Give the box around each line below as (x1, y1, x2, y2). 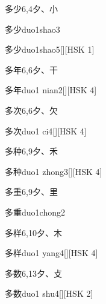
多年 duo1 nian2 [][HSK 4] (5, 84, 97, 96)
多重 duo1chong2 (5, 205, 65, 218)
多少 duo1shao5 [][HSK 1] (5, 43, 95, 56)
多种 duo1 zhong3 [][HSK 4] (5, 165, 102, 177)
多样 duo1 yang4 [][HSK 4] (5, 246, 98, 259)
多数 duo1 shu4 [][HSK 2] (5, 287, 93, 300)
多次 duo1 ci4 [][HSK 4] (5, 124, 87, 137)
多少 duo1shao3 (5, 22, 60, 35)
